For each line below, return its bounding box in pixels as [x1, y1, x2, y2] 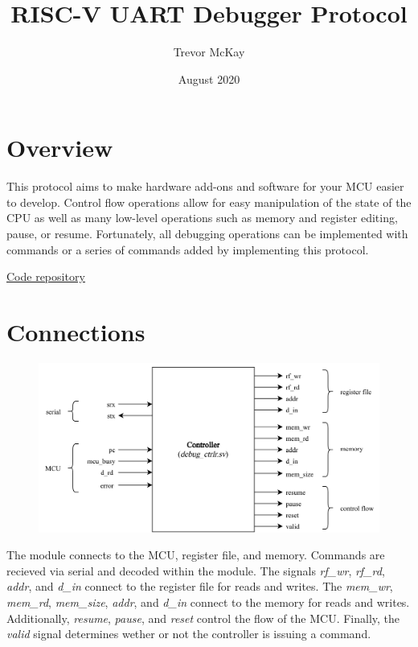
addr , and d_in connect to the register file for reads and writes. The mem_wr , [6, 578, 393, 595]
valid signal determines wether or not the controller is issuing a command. [6, 625, 371, 642]
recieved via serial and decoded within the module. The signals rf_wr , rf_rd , [6, 562, 385, 579]
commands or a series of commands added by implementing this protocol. [6, 241, 369, 258]
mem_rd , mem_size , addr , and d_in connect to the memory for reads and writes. [6, 594, 410, 611]
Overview [6, 131, 113, 164]
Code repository [6, 268, 85, 285]
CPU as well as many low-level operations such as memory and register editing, [6, 209, 398, 226]
